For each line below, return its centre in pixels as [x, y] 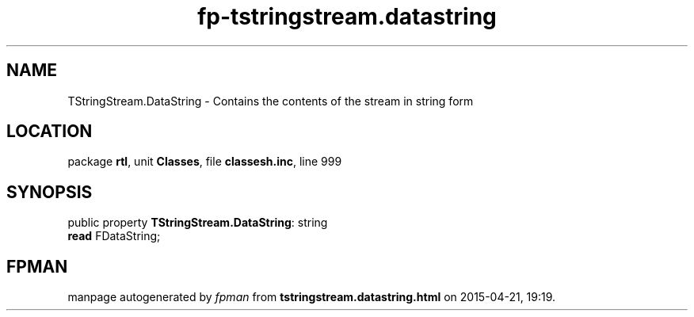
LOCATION [50, 132]
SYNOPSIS [50, 192]
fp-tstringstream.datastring [347, 17]
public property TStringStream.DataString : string [198, 223]
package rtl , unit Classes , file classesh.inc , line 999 [205, 162]
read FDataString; [114, 236]
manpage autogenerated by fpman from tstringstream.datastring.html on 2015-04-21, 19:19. [312, 297]
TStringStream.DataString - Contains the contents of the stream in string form [271, 101]
